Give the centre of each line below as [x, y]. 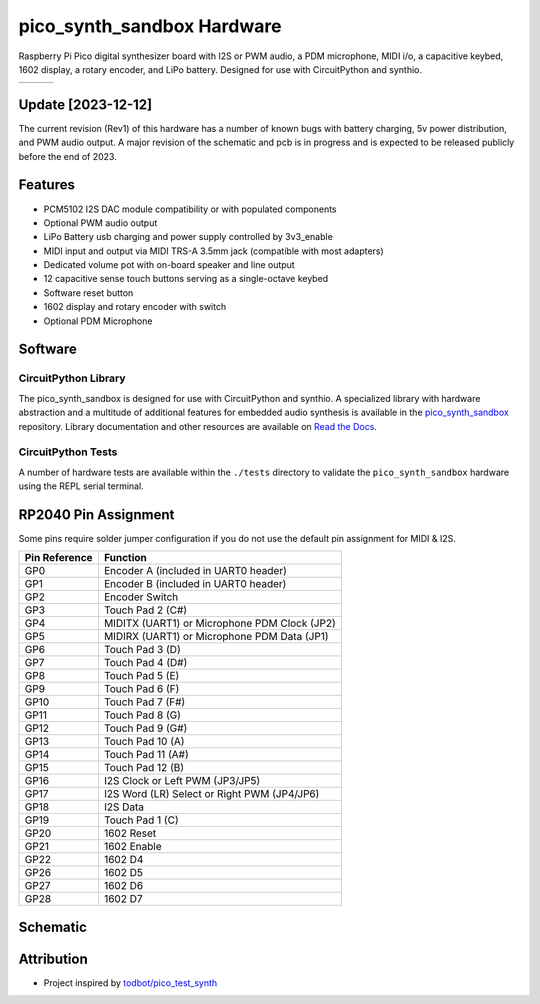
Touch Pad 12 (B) [144, 768]
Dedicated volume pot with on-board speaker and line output [169, 265]
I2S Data [124, 807]
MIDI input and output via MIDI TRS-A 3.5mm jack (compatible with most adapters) [213, 251]
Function [125, 558]
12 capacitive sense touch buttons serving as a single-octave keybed [186, 279]
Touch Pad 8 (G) [142, 715]
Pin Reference [59, 558]
